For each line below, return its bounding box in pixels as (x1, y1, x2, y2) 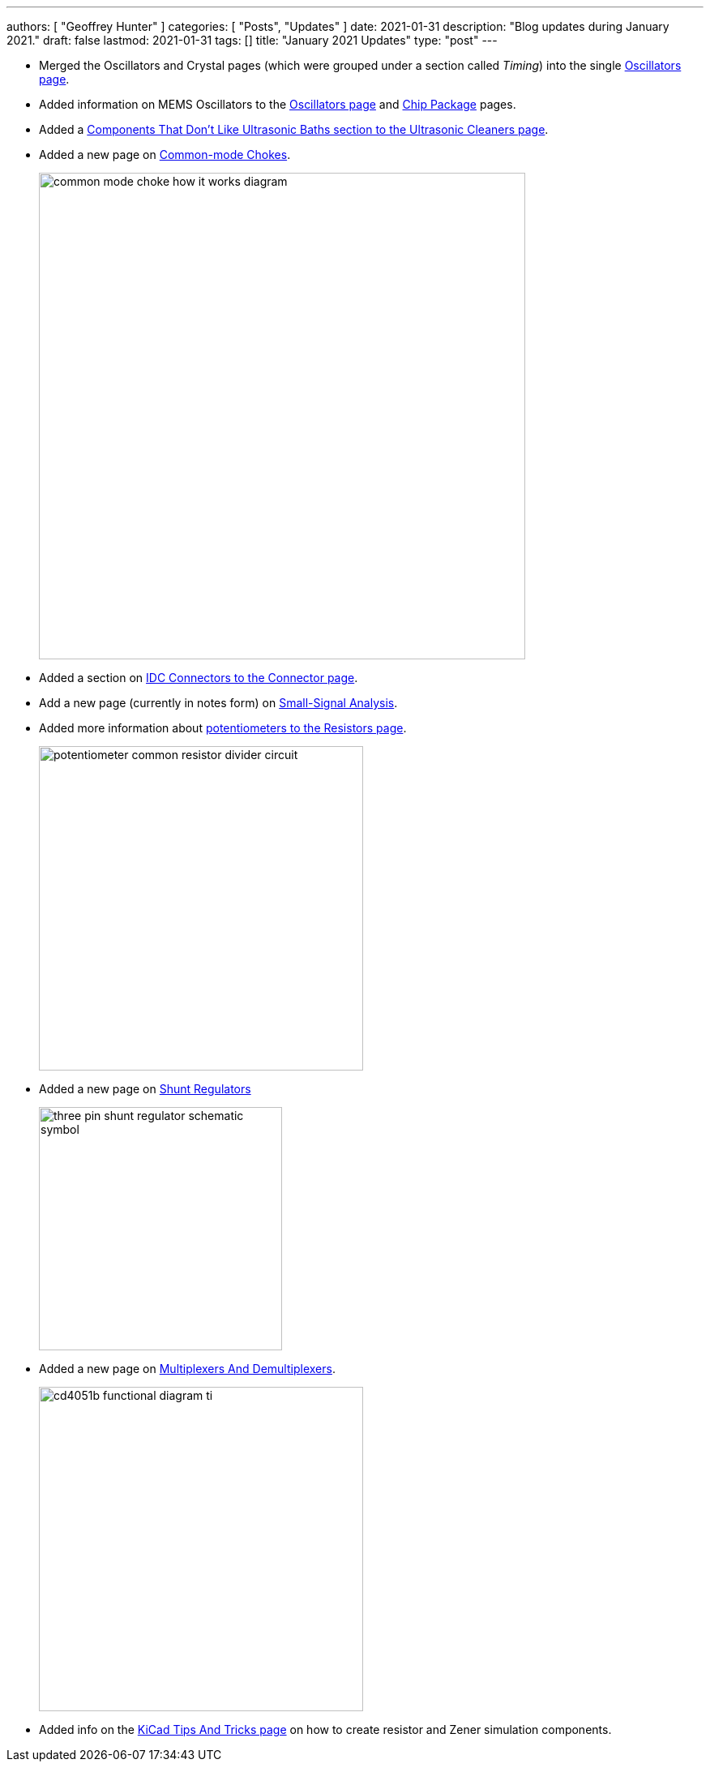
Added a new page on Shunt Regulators (39, 1082, 251, 1096)
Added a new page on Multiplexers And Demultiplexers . (39, 1362, 336, 1375)
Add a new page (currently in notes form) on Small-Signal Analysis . (39, 696, 398, 710)
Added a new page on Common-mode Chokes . (39, 148, 291, 161)
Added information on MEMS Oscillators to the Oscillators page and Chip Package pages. (39, 97, 516, 111)
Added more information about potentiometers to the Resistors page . (39, 721, 407, 735)
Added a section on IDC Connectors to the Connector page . (39, 671, 358, 684)
